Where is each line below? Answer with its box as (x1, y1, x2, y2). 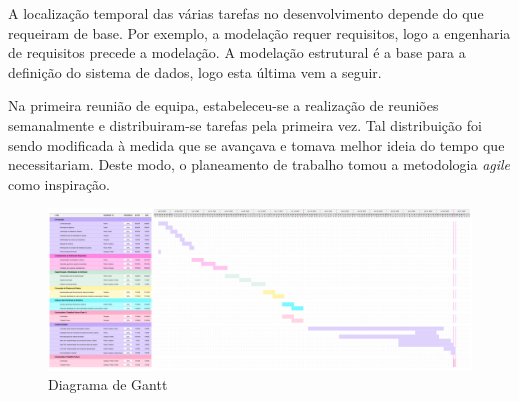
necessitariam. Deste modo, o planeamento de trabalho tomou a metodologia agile (8, 154, 511, 175)
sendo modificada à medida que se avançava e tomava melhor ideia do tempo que (8, 134, 505, 155)
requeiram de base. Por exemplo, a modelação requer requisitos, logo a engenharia (8, 22, 511, 43)
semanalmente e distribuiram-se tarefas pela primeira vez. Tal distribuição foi (8, 114, 482, 135)
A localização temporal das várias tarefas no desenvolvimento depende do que (8, 3, 484, 23)
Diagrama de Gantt (48, 374, 168, 395)
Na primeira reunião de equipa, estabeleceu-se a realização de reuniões (8, 95, 439, 116)
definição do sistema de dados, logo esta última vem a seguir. (8, 61, 382, 82)
